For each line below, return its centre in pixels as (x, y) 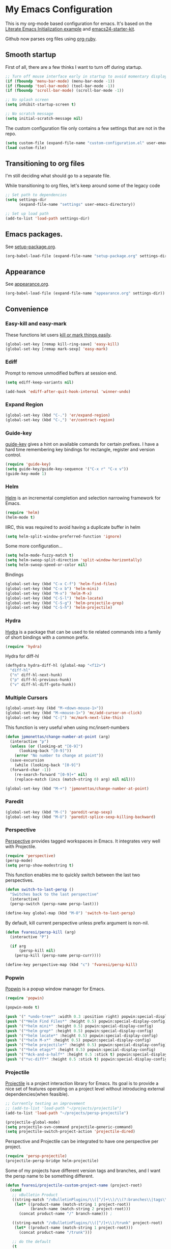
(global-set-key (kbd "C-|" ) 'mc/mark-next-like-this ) (65, 717)
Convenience (27, 309)
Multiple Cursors (26, 697)
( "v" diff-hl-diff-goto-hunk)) (43, 684)
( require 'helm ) (22, 512)
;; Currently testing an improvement (45, 1104)
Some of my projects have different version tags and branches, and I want (83, 1171)
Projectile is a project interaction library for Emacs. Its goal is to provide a (82, 1083)
